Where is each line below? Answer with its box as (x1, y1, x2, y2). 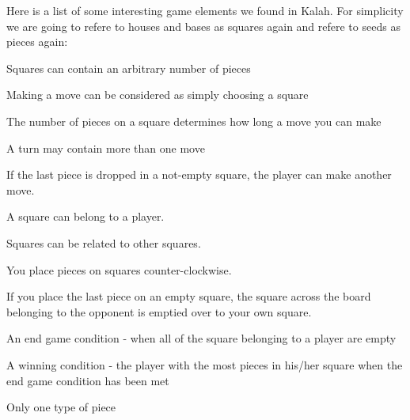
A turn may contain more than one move (6, 139, 205, 156)
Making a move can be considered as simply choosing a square (6, 86, 309, 103)
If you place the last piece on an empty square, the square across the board (6, 288, 371, 305)
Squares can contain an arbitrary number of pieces (6, 59, 251, 76)
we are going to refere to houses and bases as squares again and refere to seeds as (6, 17, 401, 34)
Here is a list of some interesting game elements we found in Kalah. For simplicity (6, 2, 404, 18)
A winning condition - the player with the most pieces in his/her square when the (6, 356, 403, 373)
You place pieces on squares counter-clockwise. (6, 261, 232, 278)
